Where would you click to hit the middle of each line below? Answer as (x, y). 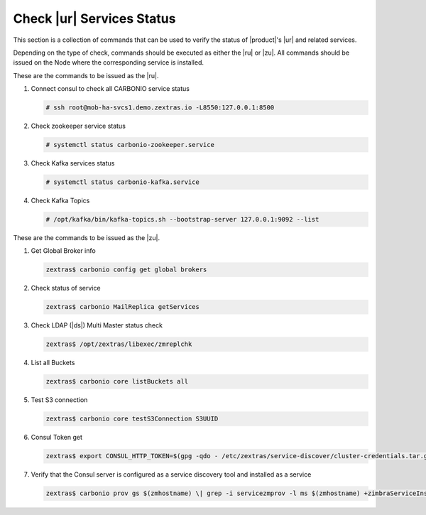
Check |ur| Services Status (94, 18)
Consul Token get (57, 438)
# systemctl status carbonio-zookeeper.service (130, 145)
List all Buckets (53, 363)
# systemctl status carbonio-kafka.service (123, 182)
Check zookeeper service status (78, 126)
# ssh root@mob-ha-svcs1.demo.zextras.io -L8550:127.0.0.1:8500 (160, 108)
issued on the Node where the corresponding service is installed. (108, 63)
